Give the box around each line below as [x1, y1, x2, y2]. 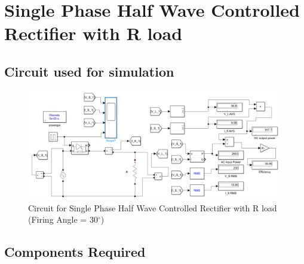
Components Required [4, 242, 146, 261]
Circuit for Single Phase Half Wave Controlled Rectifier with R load [28, 201, 277, 214]
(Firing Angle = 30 [28, 213, 98, 226]
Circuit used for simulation [4, 62, 174, 80]
